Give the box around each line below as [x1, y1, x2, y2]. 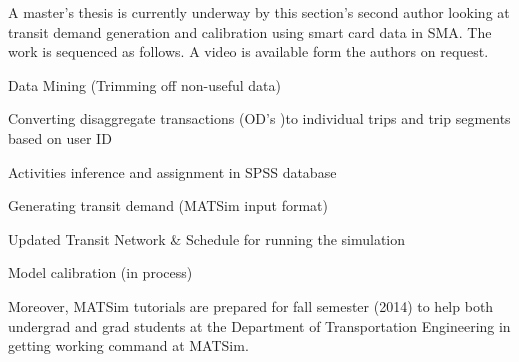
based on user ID [8, 127, 112, 148]
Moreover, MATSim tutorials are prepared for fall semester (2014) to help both [8, 295, 494, 316]
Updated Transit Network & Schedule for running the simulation [8, 228, 406, 249]
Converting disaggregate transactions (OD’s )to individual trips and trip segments [8, 108, 511, 129]
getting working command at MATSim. [8, 335, 249, 356]
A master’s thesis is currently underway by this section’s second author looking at [8, 2, 510, 22]
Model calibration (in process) [8, 262, 193, 283]
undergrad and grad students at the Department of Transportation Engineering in [8, 315, 511, 336]
